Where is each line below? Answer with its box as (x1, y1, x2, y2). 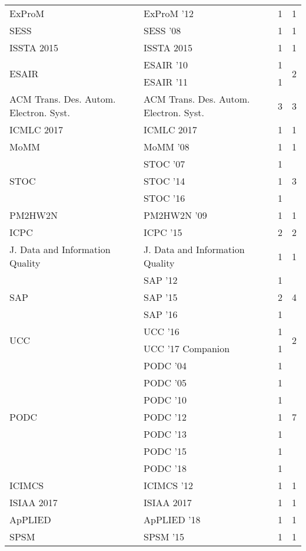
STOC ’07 (143, 157, 185, 170)
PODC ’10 (143, 393, 187, 406)
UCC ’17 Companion (143, 342, 230, 355)
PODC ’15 (143, 444, 187, 458)
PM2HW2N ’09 (143, 208, 207, 222)
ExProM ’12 (143, 6, 194, 20)
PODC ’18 (143, 461, 187, 475)
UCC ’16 (143, 324, 179, 338)
